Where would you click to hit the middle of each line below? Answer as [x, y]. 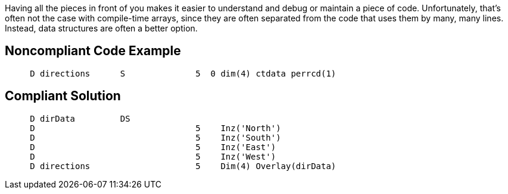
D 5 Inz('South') [155, 137]
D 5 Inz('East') [153, 147]
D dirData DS [80, 118]
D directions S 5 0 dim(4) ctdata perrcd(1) [183, 73]
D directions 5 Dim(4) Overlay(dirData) [183, 166]
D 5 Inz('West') [153, 156]
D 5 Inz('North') [155, 128]
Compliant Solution [63, 96]
